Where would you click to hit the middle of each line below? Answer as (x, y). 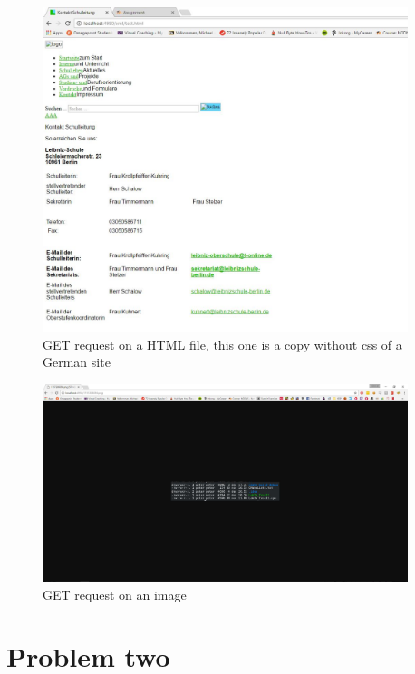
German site (77, 362)
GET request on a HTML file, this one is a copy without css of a (222, 344)
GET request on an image (115, 594)
